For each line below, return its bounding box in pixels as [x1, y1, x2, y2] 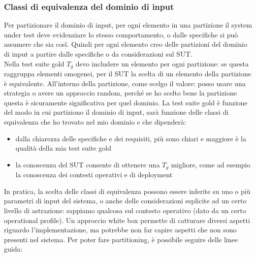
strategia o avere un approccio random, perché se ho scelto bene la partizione [4, 88, 237, 98]
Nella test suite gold [4, 58, 64, 68]
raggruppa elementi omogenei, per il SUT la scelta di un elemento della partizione [4, 68, 251, 79]
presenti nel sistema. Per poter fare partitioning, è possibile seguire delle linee [4, 234, 238, 244]
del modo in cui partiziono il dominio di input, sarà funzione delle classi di [4, 107, 229, 117]
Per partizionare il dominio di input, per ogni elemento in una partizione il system [4, 20, 252, 30]
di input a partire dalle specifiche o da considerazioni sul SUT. [4, 49, 192, 59]
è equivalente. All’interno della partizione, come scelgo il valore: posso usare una [4, 78, 246, 88]
